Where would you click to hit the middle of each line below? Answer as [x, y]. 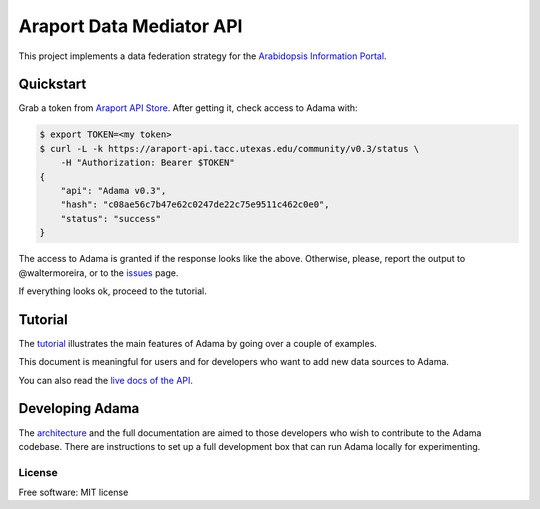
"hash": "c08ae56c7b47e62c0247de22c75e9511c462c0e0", [195, 204]
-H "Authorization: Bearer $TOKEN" [147, 163]
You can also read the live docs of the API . [106, 380]
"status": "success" [111, 218]
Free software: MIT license [73, 492]
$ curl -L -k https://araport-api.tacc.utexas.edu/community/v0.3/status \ [229, 148]
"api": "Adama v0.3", [113, 190]
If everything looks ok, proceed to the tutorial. [112, 291]
